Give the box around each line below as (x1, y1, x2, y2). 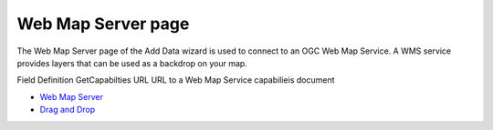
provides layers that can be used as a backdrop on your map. (16, 57, 248, 68)
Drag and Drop (39, 105, 96, 115)
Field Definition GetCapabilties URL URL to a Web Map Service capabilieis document (16, 75, 335, 85)
